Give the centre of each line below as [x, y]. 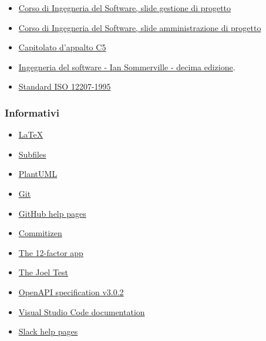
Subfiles [32, 154]
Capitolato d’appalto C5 [62, 47]
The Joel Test [43, 272]
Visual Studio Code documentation [82, 311]
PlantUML [38, 174]
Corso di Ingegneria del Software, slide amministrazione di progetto [140, 27]
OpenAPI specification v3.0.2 [71, 291]
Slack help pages [48, 331]
